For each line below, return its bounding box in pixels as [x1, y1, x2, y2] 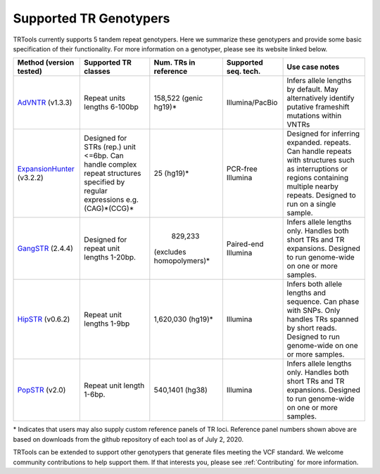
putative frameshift [286, 102, 350, 112]
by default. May [286, 84, 339, 94]
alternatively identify [286, 94, 355, 103]
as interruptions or [286, 164, 348, 174]
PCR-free [226, 164, 258, 174]
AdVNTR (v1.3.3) [17, 98, 72, 108]
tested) [17, 67, 42, 77]
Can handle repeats [286, 146, 352, 156]
